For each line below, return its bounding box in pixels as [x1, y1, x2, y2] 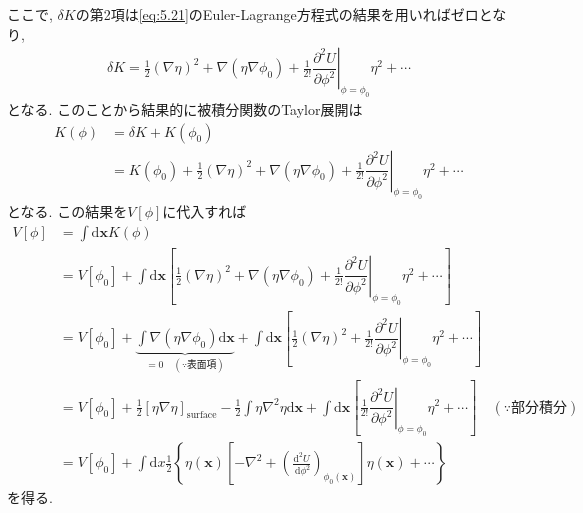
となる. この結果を [7, 201, 128, 222]
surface [186, 410, 217, 421]
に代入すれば [162, 201, 247, 222]
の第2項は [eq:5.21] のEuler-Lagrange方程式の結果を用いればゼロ [75, 4, 479, 24]
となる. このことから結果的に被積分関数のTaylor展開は [7, 98, 363, 119]
